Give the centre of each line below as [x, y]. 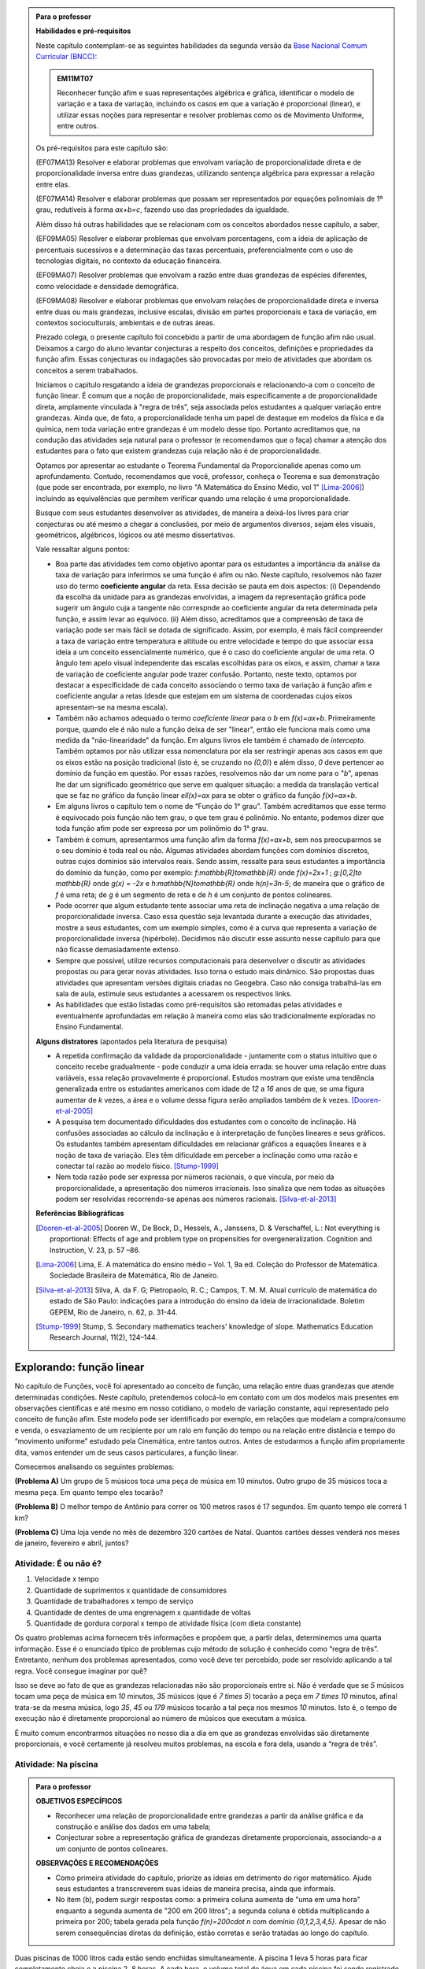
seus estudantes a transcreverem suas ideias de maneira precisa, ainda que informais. [196, 1889]
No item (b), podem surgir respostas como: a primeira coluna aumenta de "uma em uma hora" [208, 1900]
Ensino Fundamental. [89, 1027]
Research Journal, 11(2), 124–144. [103, 1337]
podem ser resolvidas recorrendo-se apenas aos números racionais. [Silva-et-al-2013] [196, 1199]
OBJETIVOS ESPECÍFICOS [79, 1801]
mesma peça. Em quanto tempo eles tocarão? [89, 1492]
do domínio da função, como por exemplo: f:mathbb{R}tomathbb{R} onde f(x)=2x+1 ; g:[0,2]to [209, 872]
